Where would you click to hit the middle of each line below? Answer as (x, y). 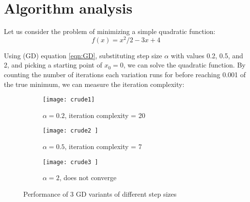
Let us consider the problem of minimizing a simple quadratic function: (110, 31)
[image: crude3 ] (70, 162)
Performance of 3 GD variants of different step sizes (100, 194)
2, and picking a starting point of (53, 65)
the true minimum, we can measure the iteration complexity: (94, 84)
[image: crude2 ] (70, 131)
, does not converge (88, 177)
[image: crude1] (69, 100)
